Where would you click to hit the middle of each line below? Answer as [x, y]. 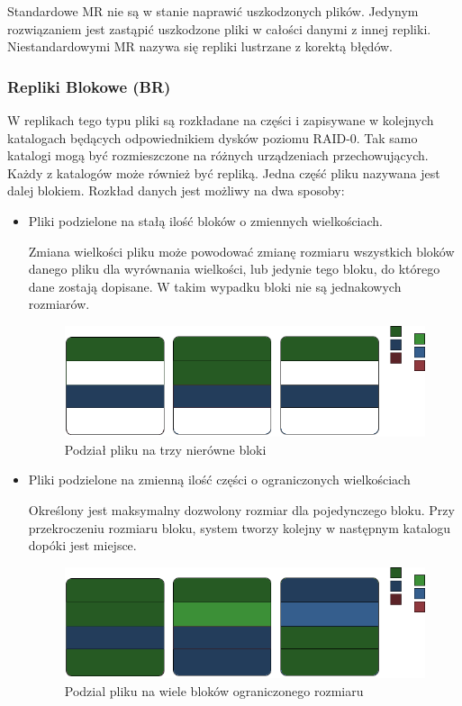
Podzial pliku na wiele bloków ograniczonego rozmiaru [214, 690]
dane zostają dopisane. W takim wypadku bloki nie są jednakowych [215, 286]
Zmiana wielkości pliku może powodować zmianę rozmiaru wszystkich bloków [241, 251]
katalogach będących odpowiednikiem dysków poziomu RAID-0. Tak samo [213, 137]
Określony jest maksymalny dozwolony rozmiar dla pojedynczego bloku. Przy [241, 510]
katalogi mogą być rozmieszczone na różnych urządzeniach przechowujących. [218, 155]
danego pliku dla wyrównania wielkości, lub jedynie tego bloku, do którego [234, 269]
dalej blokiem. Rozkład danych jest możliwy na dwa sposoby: [176, 190]
